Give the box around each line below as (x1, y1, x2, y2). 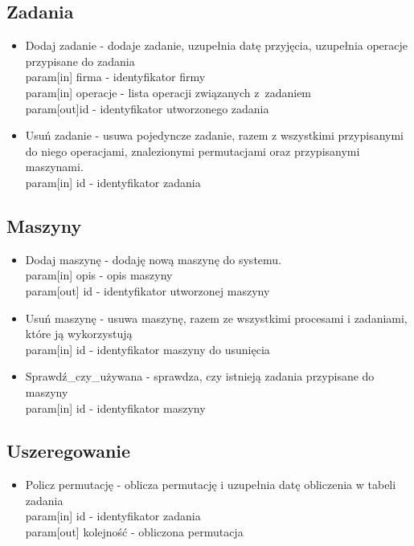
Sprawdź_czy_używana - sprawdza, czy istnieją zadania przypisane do (25, 368, 375, 385)
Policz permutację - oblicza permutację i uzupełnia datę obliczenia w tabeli (25, 476, 396, 493)
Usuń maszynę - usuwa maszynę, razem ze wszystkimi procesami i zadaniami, (25, 309, 408, 326)
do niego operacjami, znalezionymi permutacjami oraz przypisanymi (25, 142, 360, 159)
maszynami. (25, 158, 84, 175)
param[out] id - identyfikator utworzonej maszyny (25, 282, 270, 299)
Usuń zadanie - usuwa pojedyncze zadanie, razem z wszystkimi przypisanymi (25, 127, 404, 144)
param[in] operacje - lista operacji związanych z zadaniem (25, 84, 312, 100)
